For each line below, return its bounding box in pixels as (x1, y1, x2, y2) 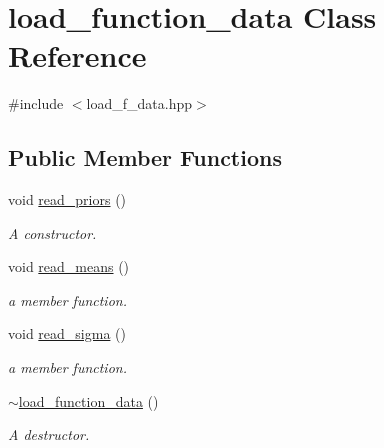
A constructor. (8, 222, 97, 243)
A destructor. (8, 424, 90, 445)
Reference (8, 35, 147, 76)
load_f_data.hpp (86, 93, 192, 114)
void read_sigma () (8, 323, 126, 344)
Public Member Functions (8, 142, 282, 173)
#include (8, 93, 64, 114)
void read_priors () (8, 189, 127, 210)
